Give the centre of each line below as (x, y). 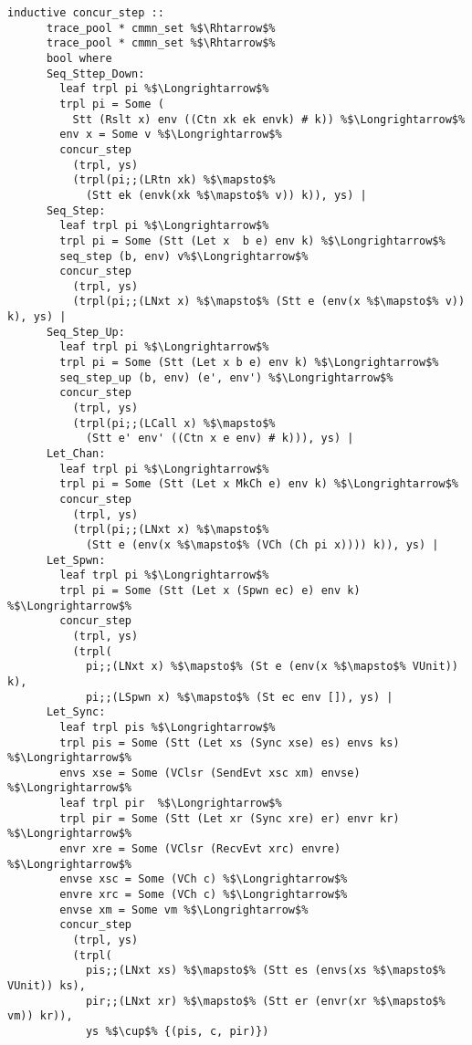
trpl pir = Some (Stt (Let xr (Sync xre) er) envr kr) (230, 818)
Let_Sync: (76, 712)
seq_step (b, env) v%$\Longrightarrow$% (184, 256)
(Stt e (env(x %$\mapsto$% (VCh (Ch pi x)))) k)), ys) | (262, 544)
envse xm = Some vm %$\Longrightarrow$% (184, 909)
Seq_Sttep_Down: (95, 73)
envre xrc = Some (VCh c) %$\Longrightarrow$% (204, 895)
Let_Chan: (76, 454)
